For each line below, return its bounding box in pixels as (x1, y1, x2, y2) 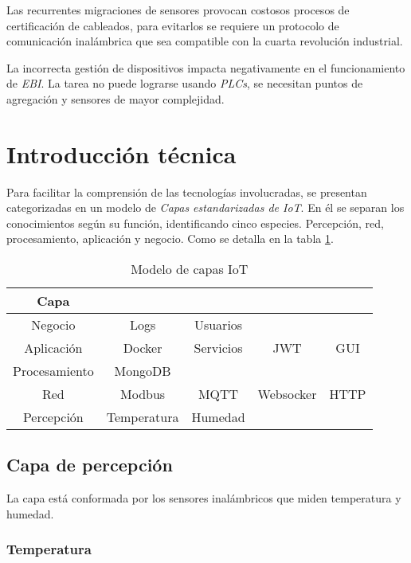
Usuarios (194, 315, 243, 334)
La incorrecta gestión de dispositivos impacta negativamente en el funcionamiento (6, 59, 405, 76)
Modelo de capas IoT (131, 260, 249, 279)
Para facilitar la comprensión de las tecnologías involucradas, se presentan (6, 183, 367, 200)
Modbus (120, 385, 166, 404)
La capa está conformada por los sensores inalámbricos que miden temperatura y (6, 490, 401, 506)
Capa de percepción (6, 452, 173, 477)
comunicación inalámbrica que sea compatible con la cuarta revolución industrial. (6, 33, 403, 49)
